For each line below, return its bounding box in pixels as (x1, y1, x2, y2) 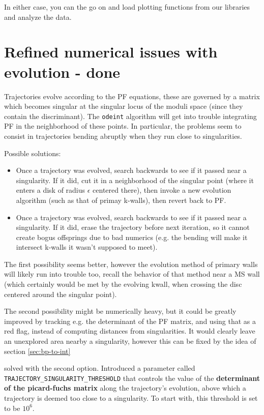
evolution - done (4, 61, 121, 82)
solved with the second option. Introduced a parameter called (4, 363, 195, 373)
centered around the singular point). (4, 288, 117, 299)
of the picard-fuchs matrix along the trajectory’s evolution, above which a (4, 382, 246, 393)
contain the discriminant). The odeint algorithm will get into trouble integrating (4, 110, 257, 121)
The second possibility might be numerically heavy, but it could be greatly (4, 306, 237, 316)
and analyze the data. (4, 11, 72, 22)
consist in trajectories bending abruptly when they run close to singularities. (4, 130, 242, 141)
